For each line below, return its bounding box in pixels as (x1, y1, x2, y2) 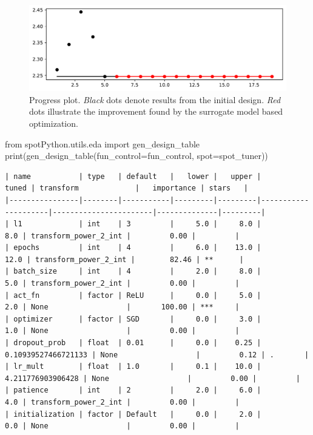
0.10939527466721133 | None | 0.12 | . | (5, 350, 309, 359)
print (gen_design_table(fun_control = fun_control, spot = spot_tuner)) (5, 149, 268, 162)
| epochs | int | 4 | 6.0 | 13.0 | (5, 243, 261, 252)
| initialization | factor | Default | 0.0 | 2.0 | (5, 410, 261, 419)
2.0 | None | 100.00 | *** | (5, 303, 240, 312)
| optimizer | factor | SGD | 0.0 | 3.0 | (5, 314, 261, 323)
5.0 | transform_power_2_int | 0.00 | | (5, 279, 240, 288)
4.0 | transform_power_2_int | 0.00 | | (5, 398, 240, 406)
